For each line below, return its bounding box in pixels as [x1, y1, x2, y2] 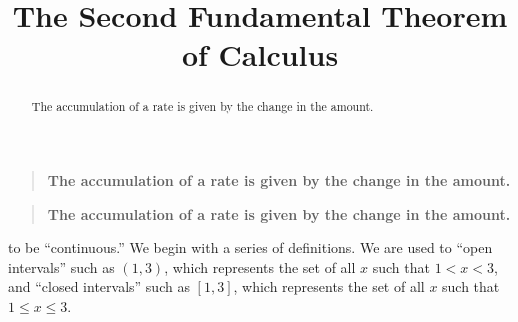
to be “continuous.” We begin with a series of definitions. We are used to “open [8, 237, 493, 258]
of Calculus [181, 34, 339, 75]
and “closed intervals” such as [8, 276, 190, 297]
